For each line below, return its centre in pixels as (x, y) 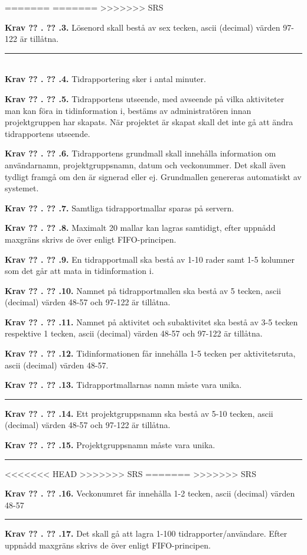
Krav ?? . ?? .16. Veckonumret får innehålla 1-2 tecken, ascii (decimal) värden (150, 493)
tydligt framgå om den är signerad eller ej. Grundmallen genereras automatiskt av (153, 176)
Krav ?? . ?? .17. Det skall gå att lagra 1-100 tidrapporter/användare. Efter (146, 533)
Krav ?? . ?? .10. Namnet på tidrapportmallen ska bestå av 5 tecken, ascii (143, 290)
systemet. (22, 188)
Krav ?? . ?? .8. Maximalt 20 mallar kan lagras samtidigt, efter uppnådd (140, 228)
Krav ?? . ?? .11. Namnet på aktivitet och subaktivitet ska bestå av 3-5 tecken (151, 321)
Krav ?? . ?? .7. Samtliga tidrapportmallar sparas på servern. (120, 208)
